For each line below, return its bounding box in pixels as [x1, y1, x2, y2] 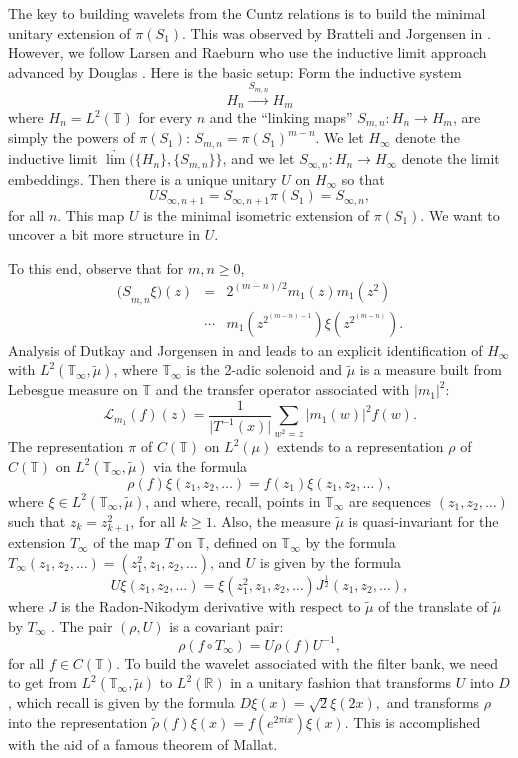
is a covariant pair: [169, 615, 284, 636]
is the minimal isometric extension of [143, 204, 369, 225]
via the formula [153, 455, 248, 476]
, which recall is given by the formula [8, 692, 235, 713]
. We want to [420, 204, 500, 225]
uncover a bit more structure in [8, 224, 200, 245]
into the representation [8, 711, 148, 732]
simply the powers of [8, 127, 135, 148]
